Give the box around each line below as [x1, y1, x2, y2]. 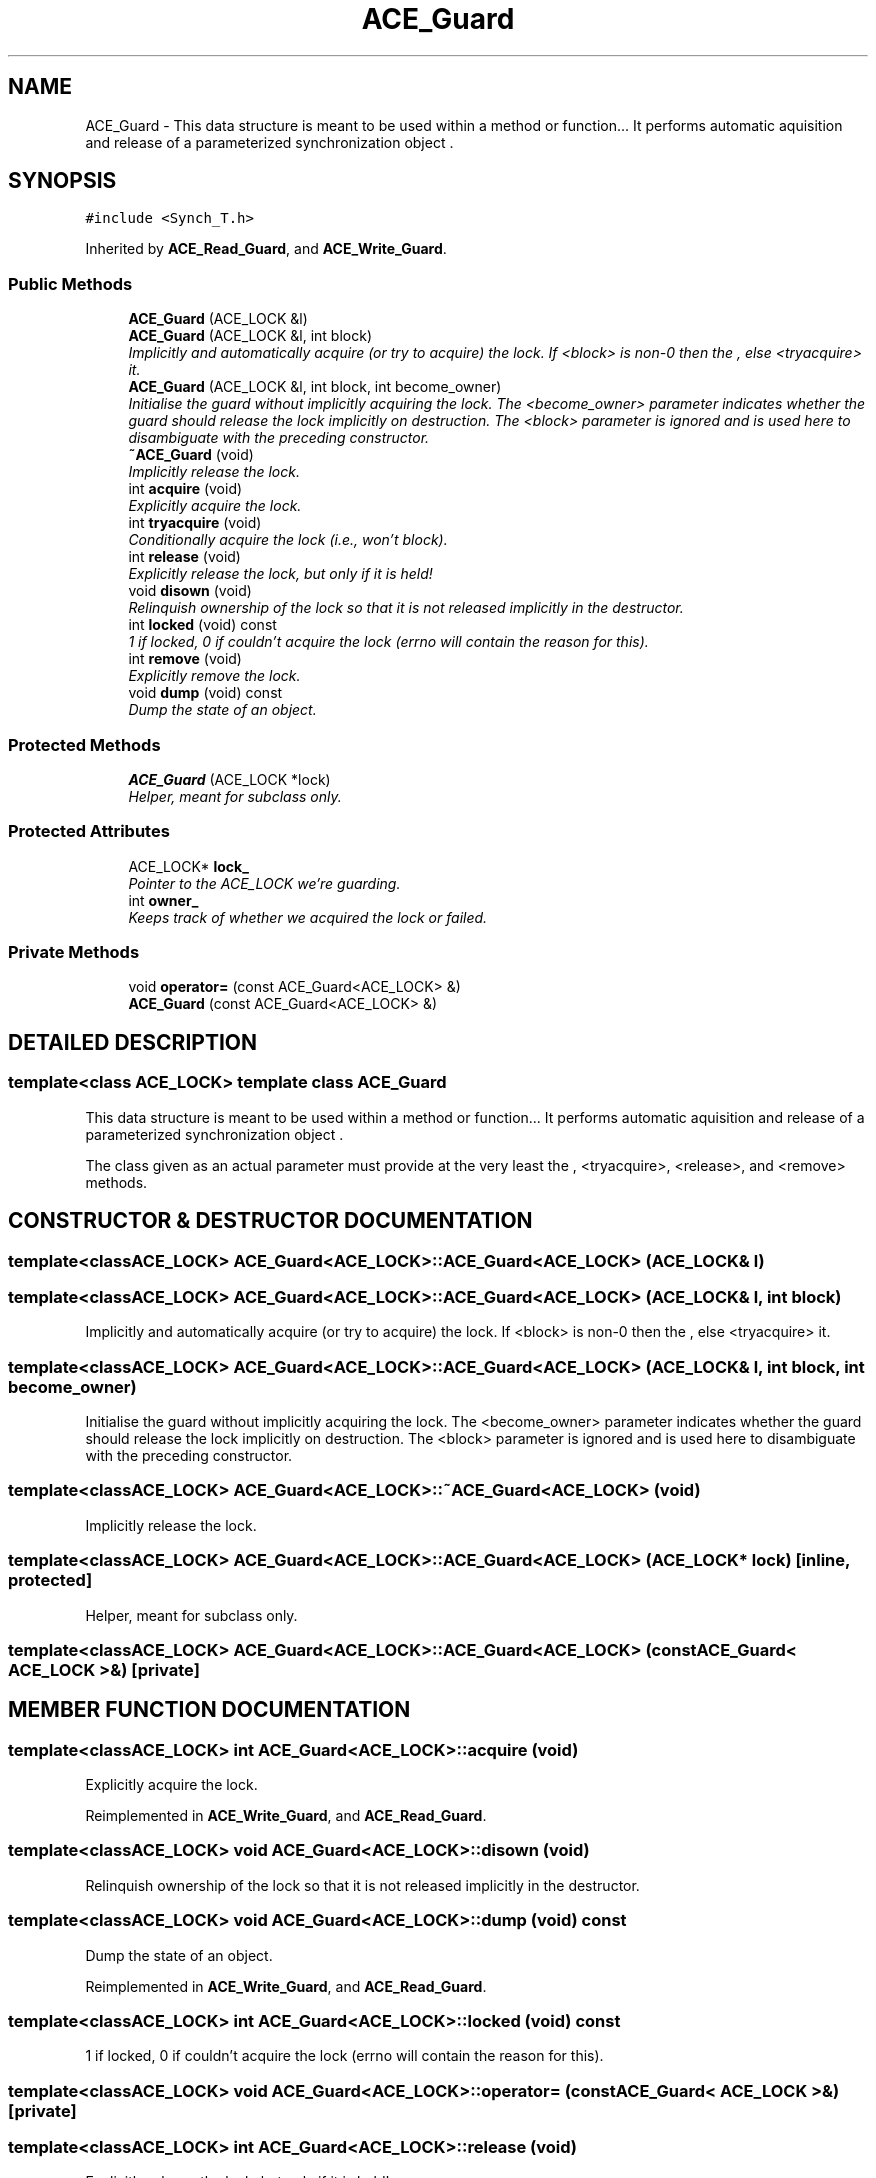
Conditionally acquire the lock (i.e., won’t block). [128, 531, 448, 549]
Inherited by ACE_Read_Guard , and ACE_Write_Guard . [85, 240, 447, 258]
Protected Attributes [8, 821, 170, 842]
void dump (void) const [128, 684, 283, 702]
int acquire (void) [128, 480, 243, 498]
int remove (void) [128, 650, 242, 668]
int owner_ [128, 891, 199, 909]
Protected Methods [8, 734, 161, 755]
